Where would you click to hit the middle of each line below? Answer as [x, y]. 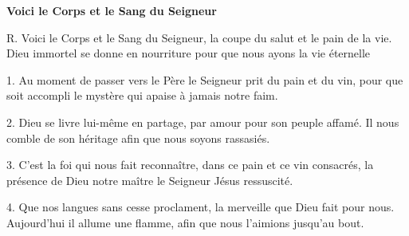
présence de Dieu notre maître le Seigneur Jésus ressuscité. [150, 180]
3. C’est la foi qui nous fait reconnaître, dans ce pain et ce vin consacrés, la [190, 165]
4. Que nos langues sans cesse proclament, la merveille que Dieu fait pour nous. [201, 207]
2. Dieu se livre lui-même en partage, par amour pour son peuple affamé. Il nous [203, 122]
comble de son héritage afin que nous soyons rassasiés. [138, 138]
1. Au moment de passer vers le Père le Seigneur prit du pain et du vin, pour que [205, 79]
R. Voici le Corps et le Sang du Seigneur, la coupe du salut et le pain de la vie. [199, 37]
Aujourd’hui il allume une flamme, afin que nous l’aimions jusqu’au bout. [185, 222]
